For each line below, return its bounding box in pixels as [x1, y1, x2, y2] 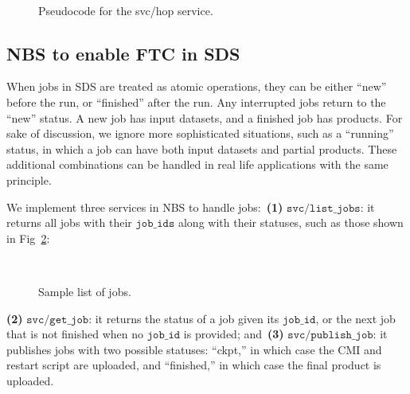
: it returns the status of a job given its [88, 310, 279, 326]
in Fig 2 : [6, 229, 50, 246]
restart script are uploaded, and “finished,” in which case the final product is [6, 357, 381, 373]
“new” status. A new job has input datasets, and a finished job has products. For [6, 109, 403, 126]
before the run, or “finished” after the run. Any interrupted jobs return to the [6, 93, 386, 110]
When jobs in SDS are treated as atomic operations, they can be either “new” [6, 78, 387, 95]
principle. [6, 171, 52, 188]
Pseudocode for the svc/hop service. [38, 2, 213, 18]
